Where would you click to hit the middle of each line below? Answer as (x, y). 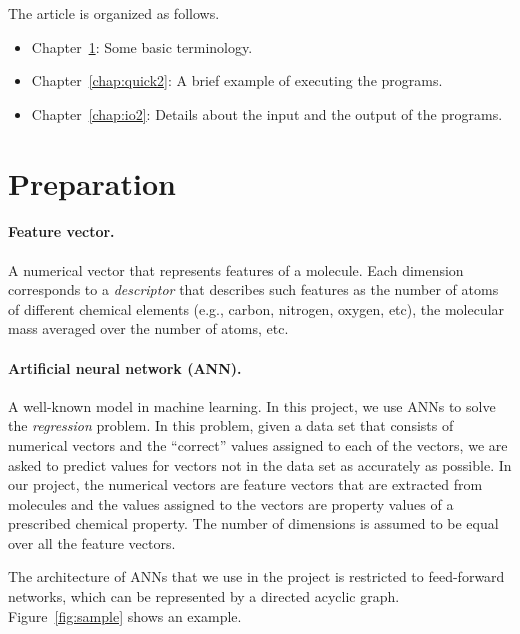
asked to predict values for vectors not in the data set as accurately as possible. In (260, 464)
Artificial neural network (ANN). (125, 367)
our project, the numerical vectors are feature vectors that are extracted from (245, 484)
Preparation (92, 182)
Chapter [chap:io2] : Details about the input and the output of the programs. (267, 113)
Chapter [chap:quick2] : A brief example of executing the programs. (237, 80)
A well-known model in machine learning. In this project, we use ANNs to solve (252, 405)
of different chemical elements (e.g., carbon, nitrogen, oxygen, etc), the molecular (256, 308)
